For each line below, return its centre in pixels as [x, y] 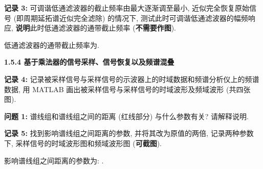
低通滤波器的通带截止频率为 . [52, 45]
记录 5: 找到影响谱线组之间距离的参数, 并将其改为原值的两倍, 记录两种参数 [129, 133]
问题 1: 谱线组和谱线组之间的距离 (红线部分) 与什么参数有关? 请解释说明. [126, 116]
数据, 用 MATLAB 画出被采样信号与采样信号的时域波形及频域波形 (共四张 [127, 89]
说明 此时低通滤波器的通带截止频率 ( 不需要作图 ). [96, 28]
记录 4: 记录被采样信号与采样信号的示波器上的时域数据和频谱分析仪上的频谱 [132, 79]
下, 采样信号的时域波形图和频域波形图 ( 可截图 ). [83, 143]
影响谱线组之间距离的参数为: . [54, 160]
